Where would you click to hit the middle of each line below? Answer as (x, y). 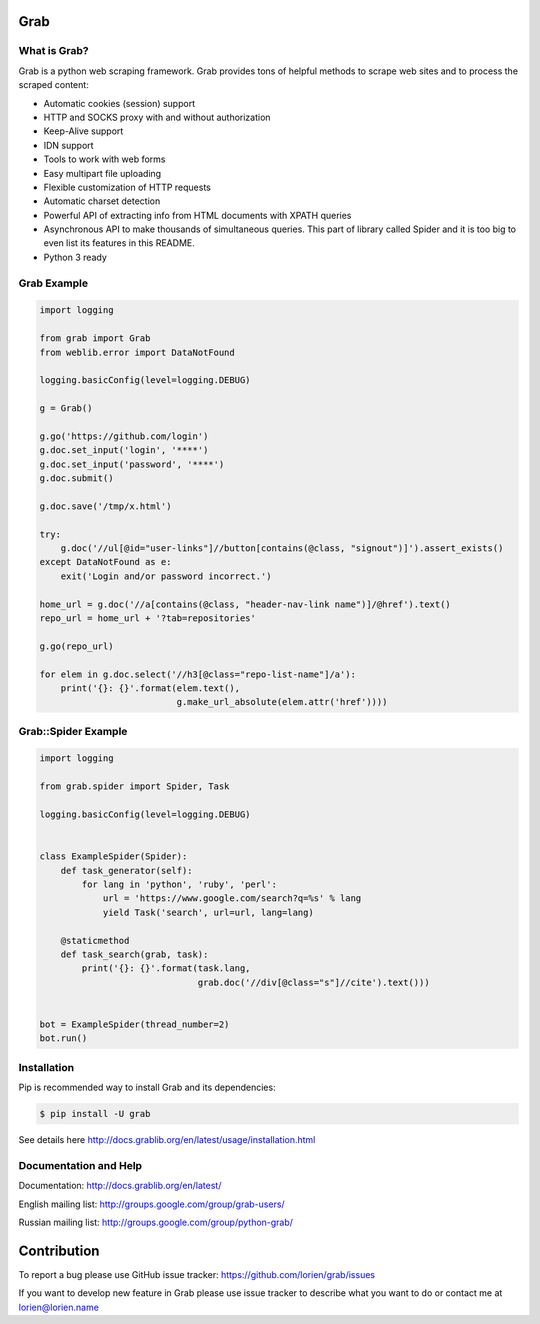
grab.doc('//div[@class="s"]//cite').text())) (313, 982)
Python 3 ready (75, 257)
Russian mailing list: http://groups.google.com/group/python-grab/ (156, 1222)
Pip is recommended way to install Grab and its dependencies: (147, 1087)
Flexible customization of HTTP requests (127, 187)
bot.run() (63, 1038)
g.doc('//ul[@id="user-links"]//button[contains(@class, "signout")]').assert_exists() (282, 548)
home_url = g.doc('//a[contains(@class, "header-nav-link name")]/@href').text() (245, 604)
